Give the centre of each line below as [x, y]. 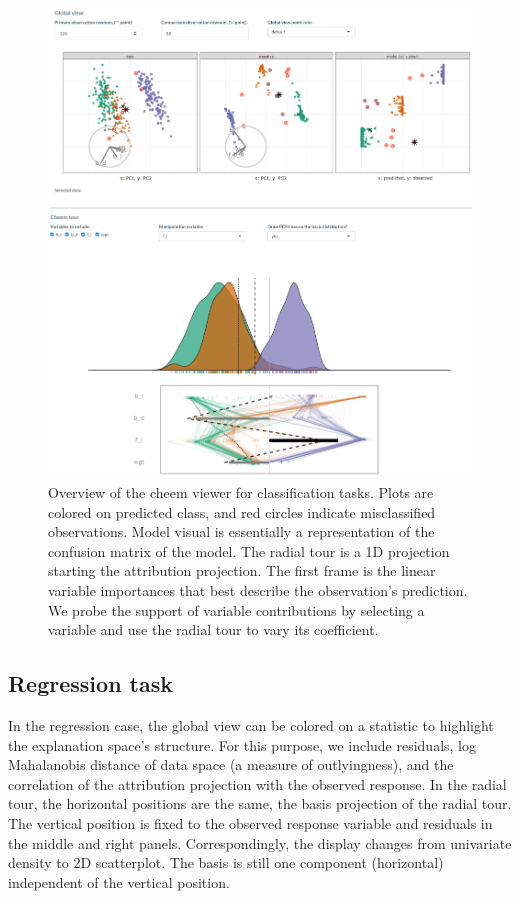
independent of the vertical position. [119, 881]
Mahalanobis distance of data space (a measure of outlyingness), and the [231, 764]
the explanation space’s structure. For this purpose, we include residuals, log [242, 744]
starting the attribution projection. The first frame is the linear [242, 570]
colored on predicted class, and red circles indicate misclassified [242, 511]
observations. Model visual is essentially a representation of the [241, 531]
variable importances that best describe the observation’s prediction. [258, 589]
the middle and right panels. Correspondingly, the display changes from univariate [260, 842]
